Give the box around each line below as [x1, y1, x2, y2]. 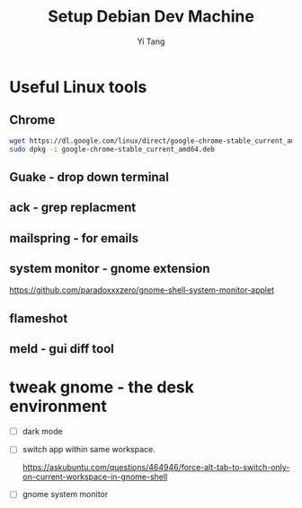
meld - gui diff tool [9, 341, 115, 356]
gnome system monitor [22, 489, 109, 500]
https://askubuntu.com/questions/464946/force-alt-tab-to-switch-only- [22, 462, 290, 473]
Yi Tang [137, 36, 165, 47]
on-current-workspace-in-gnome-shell [22, 471, 168, 482]
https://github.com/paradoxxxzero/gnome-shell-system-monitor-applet [9, 285, 274, 295]
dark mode [22, 426, 63, 437]
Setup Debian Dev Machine [48, 6, 254, 27]
